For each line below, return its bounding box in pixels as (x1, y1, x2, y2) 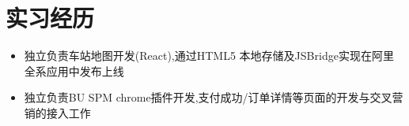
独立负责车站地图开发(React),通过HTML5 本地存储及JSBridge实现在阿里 (24, 47, 394, 64)
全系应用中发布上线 (24, 62, 124, 79)
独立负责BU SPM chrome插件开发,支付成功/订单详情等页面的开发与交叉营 (24, 89, 403, 106)
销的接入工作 (24, 104, 91, 120)
